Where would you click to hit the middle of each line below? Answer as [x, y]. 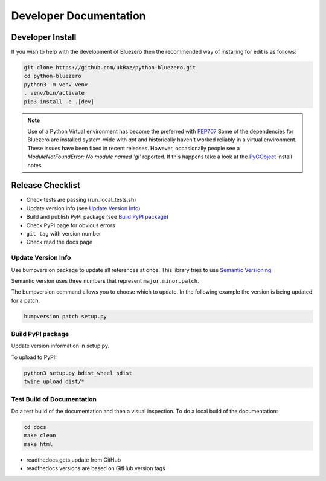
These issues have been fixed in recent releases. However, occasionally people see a [134, 148]
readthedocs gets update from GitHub [74, 460]
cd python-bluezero [53, 76]
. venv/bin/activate [54, 93]
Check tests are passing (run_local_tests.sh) [81, 200]
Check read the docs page [59, 242]
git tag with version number [64, 234]
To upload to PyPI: [34, 357]
